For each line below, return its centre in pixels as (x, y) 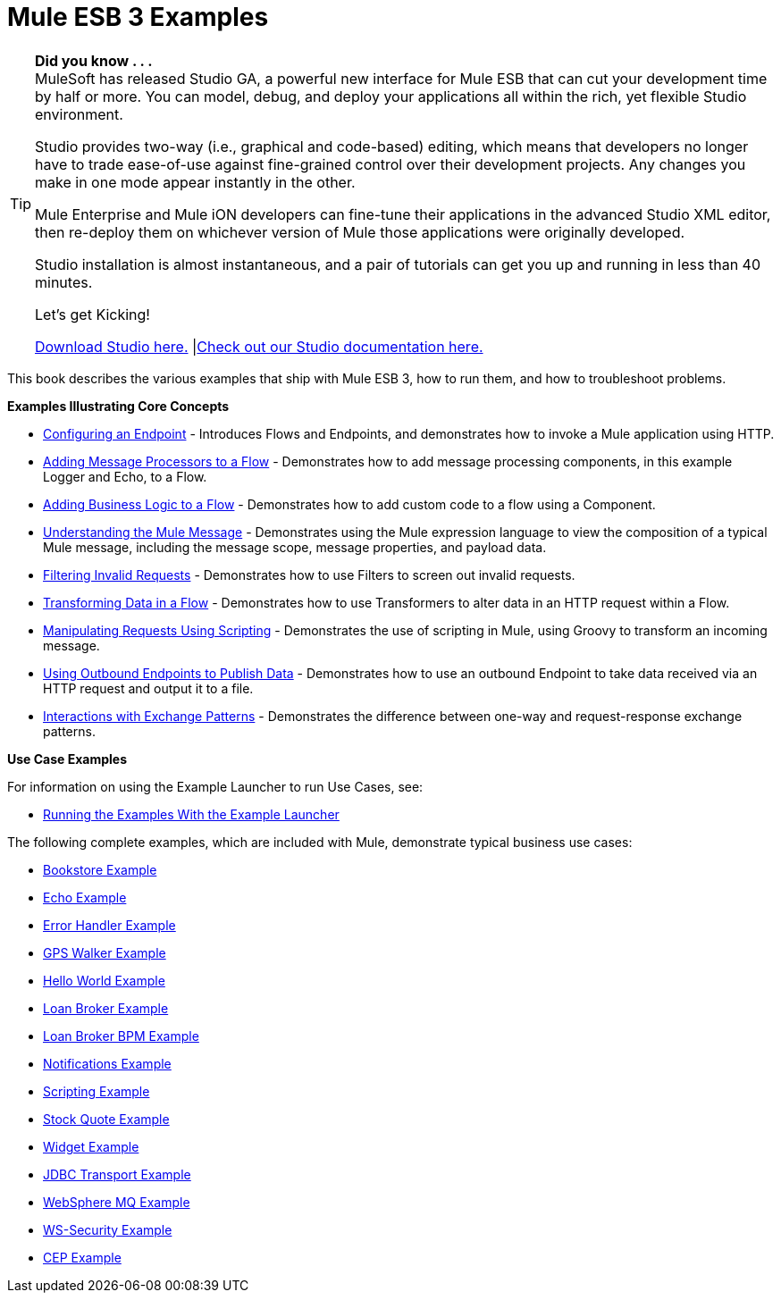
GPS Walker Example (105, 952)
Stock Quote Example (106, 1119)
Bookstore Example (100, 869)
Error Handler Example (109, 925)
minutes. (64, 282)
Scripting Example (97, 1091)
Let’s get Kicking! (92, 314)
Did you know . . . (94, 60)
